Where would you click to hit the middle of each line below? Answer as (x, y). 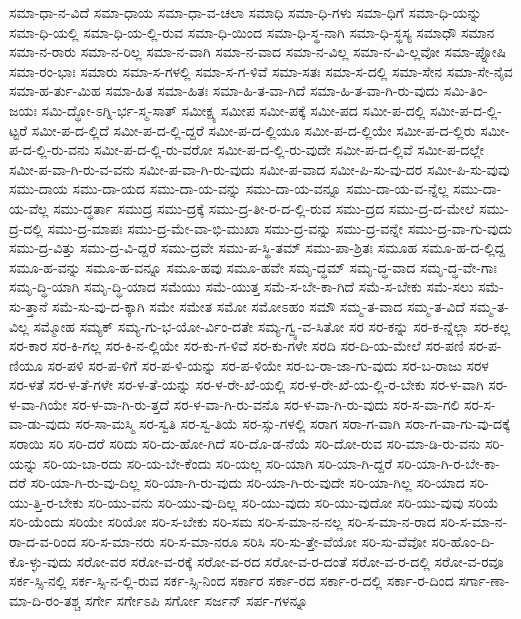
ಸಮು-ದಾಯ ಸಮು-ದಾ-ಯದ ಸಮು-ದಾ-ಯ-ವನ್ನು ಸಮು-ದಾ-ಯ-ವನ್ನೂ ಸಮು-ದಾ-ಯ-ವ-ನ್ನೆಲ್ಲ (229, 188)
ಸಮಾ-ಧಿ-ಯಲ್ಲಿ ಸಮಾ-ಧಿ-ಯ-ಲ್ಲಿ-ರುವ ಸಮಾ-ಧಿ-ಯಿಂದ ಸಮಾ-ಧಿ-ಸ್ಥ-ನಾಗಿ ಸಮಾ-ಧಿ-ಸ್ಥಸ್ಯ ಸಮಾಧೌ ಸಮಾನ (252, 31)
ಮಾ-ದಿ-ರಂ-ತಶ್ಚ (45, 599)
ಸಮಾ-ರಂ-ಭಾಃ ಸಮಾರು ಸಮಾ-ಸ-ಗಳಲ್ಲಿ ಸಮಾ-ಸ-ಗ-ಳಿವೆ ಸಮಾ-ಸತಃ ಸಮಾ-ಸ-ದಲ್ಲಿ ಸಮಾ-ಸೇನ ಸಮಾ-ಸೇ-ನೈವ (261, 70)
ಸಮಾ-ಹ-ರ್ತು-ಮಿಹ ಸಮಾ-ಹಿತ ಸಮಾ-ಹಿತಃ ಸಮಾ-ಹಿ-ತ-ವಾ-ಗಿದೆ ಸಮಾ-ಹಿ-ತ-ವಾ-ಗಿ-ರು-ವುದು (224, 90)
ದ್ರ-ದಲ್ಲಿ (26, 227)
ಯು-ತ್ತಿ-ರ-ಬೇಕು (46, 501)
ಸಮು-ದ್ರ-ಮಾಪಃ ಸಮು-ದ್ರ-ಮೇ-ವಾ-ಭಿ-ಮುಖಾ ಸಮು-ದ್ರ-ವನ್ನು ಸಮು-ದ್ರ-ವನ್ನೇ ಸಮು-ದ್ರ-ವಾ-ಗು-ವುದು (280, 227)
